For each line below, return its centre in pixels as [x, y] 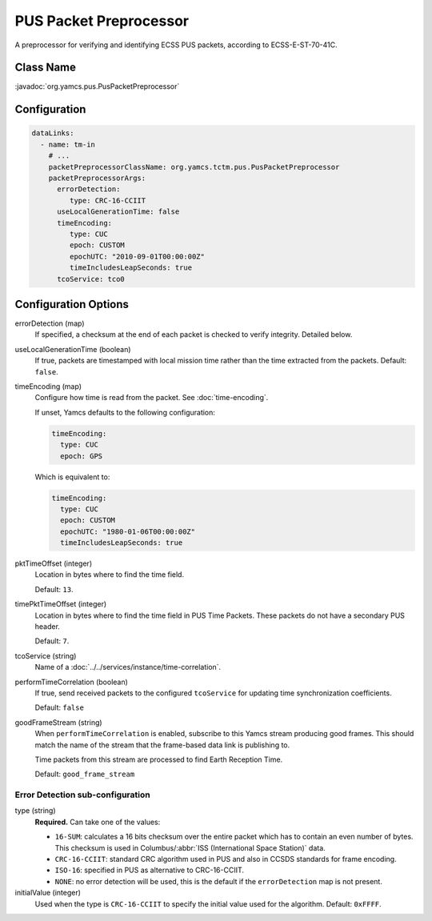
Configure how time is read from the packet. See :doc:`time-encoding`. [152, 398]
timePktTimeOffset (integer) [61, 604]
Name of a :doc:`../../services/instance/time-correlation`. [128, 667]
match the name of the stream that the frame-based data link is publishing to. [162, 745]
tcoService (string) [46, 655]
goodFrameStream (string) [59, 722]
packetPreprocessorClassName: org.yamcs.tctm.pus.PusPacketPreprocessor [194, 167]
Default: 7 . [52, 641]
